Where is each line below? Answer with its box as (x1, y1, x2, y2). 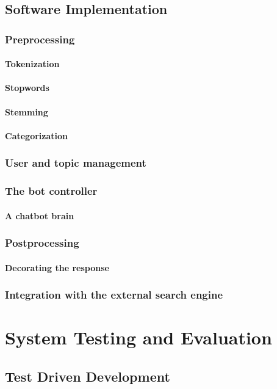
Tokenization (5, 57, 60, 70)
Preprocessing (5, 31, 75, 46)
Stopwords (5, 81, 49, 94)
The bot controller (5, 183, 98, 198)
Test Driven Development (5, 366, 170, 385)
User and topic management (5, 155, 146, 170)
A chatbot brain (5, 209, 74, 222)
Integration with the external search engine (5, 287, 223, 302)
